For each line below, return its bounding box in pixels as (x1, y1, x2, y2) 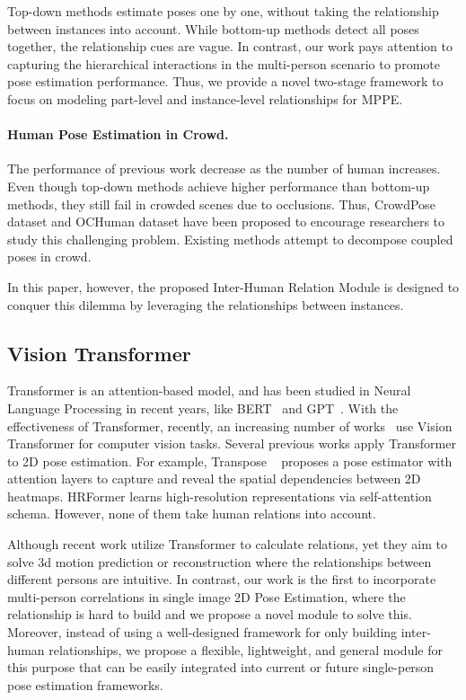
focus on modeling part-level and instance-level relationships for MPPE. (7, 89, 403, 108)
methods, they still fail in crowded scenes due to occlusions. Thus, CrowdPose (7, 194, 435, 213)
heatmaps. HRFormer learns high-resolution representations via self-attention (7, 486, 432, 505)
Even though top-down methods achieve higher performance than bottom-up (7, 176, 430, 195)
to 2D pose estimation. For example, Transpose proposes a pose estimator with (7, 451, 453, 470)
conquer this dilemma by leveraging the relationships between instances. (7, 295, 404, 314)
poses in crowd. (7, 247, 92, 266)
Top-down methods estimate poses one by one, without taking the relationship (7, 2, 439, 20)
